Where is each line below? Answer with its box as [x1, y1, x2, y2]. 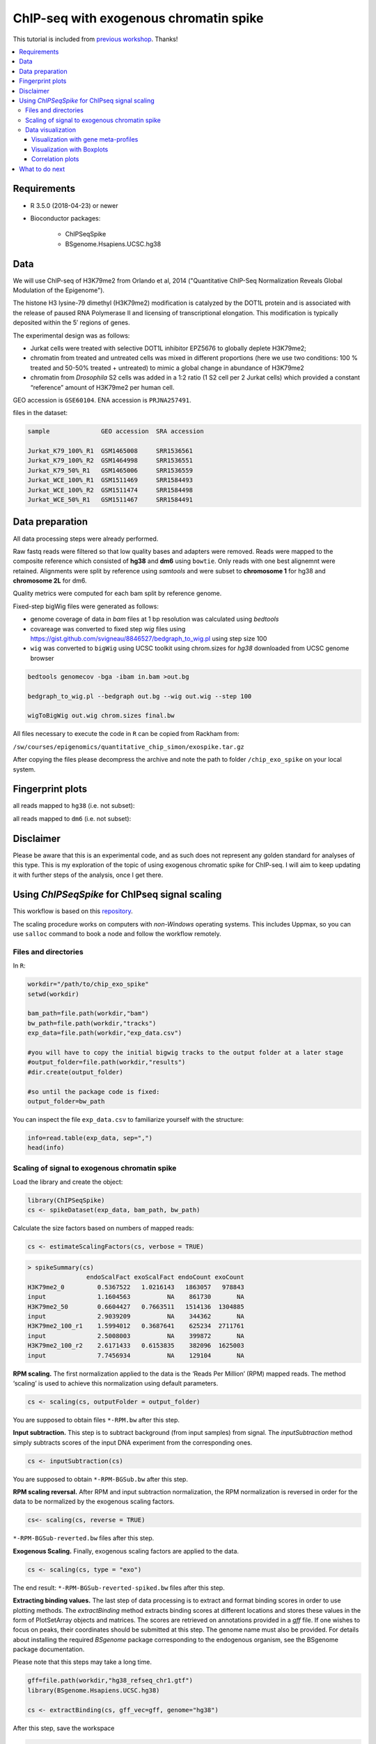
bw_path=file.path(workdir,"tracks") [27, 1019, 157, 1027]
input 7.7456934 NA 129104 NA [27, 1351, 244, 1360]
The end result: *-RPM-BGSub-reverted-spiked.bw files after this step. [13, 1584, 226, 1592]
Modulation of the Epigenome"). [13, 286, 104, 294]
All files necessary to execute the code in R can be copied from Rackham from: [13, 730, 240, 738]
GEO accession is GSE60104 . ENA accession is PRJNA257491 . [13, 396, 191, 404]
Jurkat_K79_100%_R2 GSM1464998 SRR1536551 [27, 457, 193, 465]
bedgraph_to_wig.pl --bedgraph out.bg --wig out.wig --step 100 [27, 692, 252, 700]
